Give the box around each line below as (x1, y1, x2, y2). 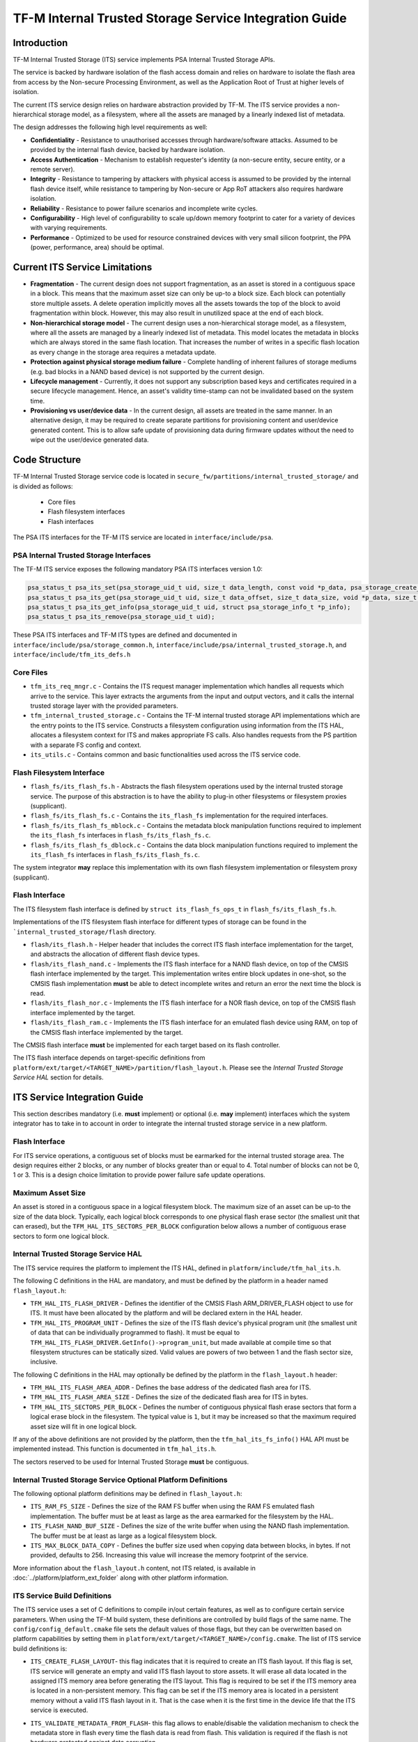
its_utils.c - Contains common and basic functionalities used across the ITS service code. (30, 750, 301, 759)
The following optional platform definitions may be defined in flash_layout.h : (13, 1489, 243, 1497)
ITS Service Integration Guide (13, 1091, 144, 1103)
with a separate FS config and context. (30, 741, 142, 749)
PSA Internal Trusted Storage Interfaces (13, 550, 151, 560)
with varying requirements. (30, 224, 108, 232)
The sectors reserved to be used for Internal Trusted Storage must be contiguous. (13, 1457, 249, 1466)
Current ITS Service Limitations (13, 261, 153, 273)
